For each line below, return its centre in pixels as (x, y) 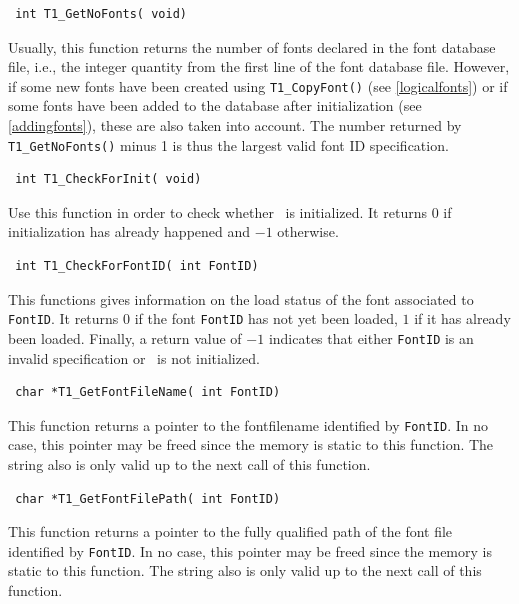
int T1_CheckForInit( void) (108, 179)
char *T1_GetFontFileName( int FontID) (148, 392)
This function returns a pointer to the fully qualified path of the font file (230, 531)
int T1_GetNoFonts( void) (101, 14)
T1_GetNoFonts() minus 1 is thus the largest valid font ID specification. (228, 144)
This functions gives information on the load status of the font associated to (241, 298)
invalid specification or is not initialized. (134, 357)
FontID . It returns (63, 318)
